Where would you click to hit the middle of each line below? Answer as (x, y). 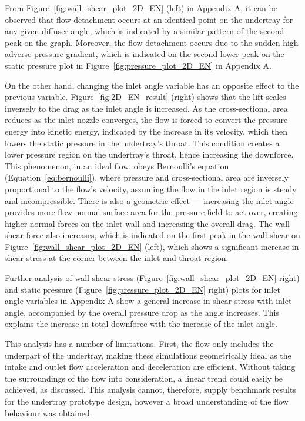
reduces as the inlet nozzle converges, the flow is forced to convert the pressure (146, 120)
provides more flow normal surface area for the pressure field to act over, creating (151, 212)
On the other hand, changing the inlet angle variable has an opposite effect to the (152, 85)
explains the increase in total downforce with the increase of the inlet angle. (141, 324)
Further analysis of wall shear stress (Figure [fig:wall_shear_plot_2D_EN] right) (152, 278)
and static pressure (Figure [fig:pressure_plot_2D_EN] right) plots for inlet (143, 289)
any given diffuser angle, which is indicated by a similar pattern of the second (145, 31)
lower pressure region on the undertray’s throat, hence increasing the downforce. (149, 154)
